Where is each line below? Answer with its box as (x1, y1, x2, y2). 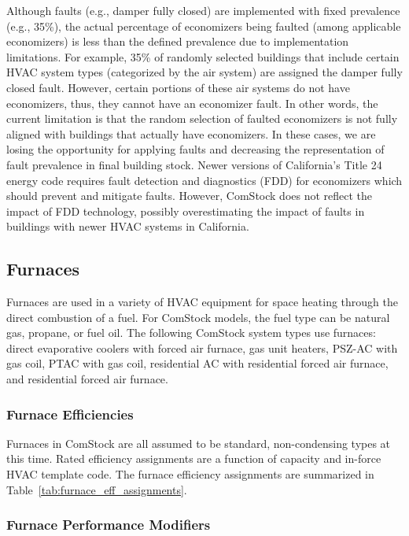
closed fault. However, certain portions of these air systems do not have (6, 79, 350, 95)
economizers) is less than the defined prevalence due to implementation (6, 33, 349, 50)
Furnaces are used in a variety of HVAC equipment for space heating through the (6, 294, 399, 310)
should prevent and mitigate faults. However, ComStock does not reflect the (6, 187, 373, 204)
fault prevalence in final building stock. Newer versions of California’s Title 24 (6, 156, 382, 172)
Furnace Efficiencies (6, 404, 134, 423)
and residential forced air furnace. (6, 371, 168, 387)
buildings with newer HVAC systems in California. (6, 218, 249, 235)
